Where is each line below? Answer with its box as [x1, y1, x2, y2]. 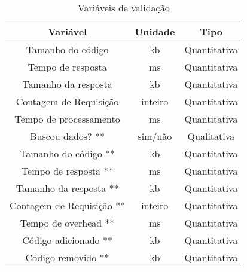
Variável [48, 25, 87, 38]
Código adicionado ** [22, 233, 112, 247]
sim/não [138, 129, 172, 143]
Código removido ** [25, 250, 109, 264]
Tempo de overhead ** [20, 216, 115, 230]
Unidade [135, 25, 175, 38]
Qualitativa [187, 129, 235, 143]
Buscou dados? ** [30, 129, 105, 143]
